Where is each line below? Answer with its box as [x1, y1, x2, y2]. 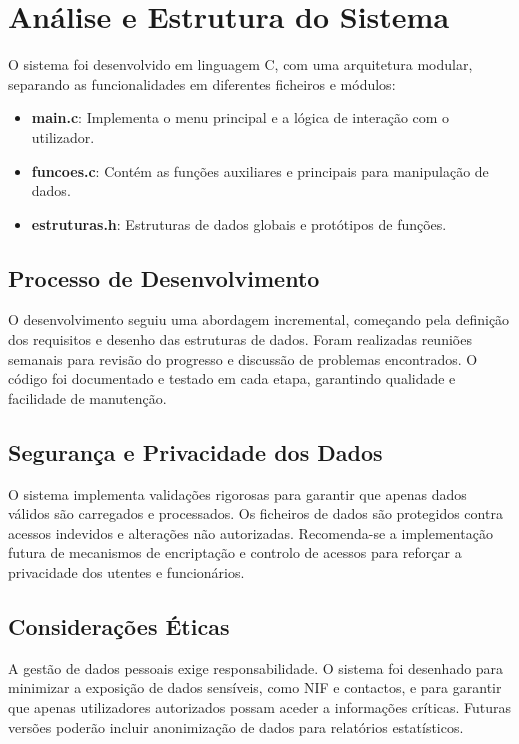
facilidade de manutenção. [8, 387, 167, 408]
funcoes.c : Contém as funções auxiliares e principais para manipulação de [31, 160, 489, 181]
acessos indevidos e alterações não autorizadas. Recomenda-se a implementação [8, 522, 493, 543]
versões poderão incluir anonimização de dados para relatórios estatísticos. [8, 716, 464, 737]
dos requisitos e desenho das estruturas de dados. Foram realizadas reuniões [8, 329, 472, 350]
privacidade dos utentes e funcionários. [8, 562, 245, 583]
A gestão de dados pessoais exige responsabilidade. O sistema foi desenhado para [8, 657, 504, 678]
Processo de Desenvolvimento [8, 262, 320, 293]
